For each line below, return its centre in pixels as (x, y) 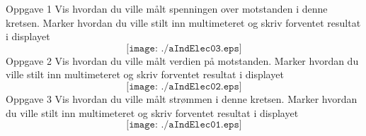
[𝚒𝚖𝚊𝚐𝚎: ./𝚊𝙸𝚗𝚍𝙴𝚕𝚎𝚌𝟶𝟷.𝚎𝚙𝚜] (184, 125)
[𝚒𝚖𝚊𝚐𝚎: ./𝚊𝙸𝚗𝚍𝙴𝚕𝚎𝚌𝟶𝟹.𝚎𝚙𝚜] (184, 48)
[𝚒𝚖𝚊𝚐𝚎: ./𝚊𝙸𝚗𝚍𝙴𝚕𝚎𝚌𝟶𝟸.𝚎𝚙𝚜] (184, 86)
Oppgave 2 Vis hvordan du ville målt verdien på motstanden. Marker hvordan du (182, 60)
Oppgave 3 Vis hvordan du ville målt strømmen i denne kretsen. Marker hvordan (182, 98)
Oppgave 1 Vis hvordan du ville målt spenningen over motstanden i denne (167, 8)
